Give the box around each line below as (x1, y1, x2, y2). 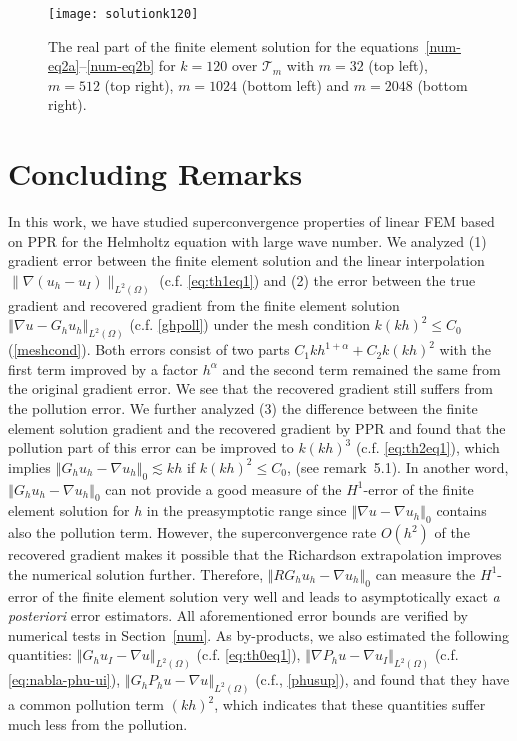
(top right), (104, 74, 174, 95)
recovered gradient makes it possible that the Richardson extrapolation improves (8, 544, 502, 565)
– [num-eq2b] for (79, 55, 176, 76)
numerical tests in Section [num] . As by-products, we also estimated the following (8, 624, 510, 645)
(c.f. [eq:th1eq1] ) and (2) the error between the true (159, 269, 476, 290)
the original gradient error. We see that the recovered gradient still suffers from (8, 378, 493, 399)
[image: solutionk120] (48, 7, 199, 21)
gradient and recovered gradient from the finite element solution (8, 294, 400, 315)
